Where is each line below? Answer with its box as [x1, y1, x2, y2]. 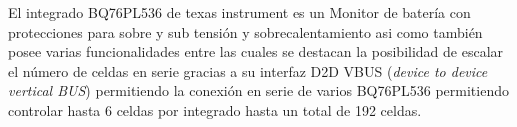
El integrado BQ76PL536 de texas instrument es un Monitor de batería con [8, 2, 471, 22]
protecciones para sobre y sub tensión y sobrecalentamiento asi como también [8, 21, 483, 42]
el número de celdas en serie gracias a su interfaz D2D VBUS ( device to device [8, 60, 488, 81]
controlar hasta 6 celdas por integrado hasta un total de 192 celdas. [8, 99, 422, 120]
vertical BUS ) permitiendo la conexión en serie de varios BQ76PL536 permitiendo [8, 80, 509, 101]
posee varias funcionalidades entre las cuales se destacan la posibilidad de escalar [8, 41, 504, 62]
